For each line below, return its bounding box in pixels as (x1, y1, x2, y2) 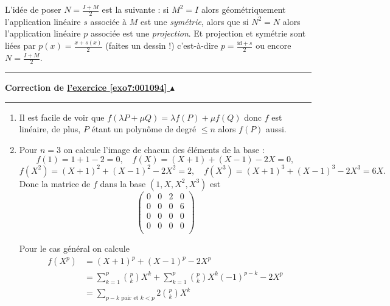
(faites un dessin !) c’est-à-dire (105, 39, 218, 52)
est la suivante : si (102, 3, 169, 15)
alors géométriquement (201, 3, 286, 15)
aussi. (266, 123, 287, 135)
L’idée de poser (5, 3, 61, 15)
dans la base (100, 177, 146, 190)
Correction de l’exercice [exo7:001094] (5, 80, 167, 93)
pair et (121, 294, 139, 301)
